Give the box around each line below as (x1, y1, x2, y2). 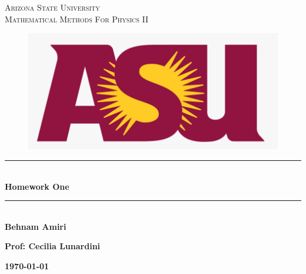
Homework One (5, 180, 69, 192)
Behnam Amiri (5, 220, 66, 232)
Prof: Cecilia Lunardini (5, 240, 101, 252)
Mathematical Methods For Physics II (5, 12, 148, 25)
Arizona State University (5, 1, 100, 13)
